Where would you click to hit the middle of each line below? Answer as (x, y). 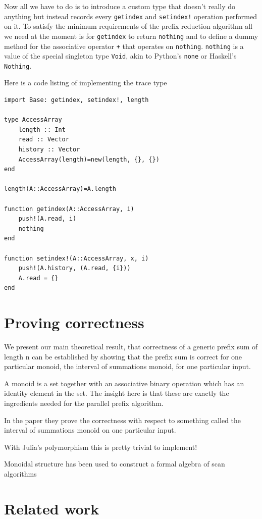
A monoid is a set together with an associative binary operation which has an (124, 383)
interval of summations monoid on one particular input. (90, 430)
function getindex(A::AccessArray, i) (69, 209)
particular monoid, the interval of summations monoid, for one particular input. (127, 366)
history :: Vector (49, 150)
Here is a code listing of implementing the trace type (86, 83)
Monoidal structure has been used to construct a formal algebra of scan (115, 464)
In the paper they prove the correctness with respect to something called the (123, 420)
